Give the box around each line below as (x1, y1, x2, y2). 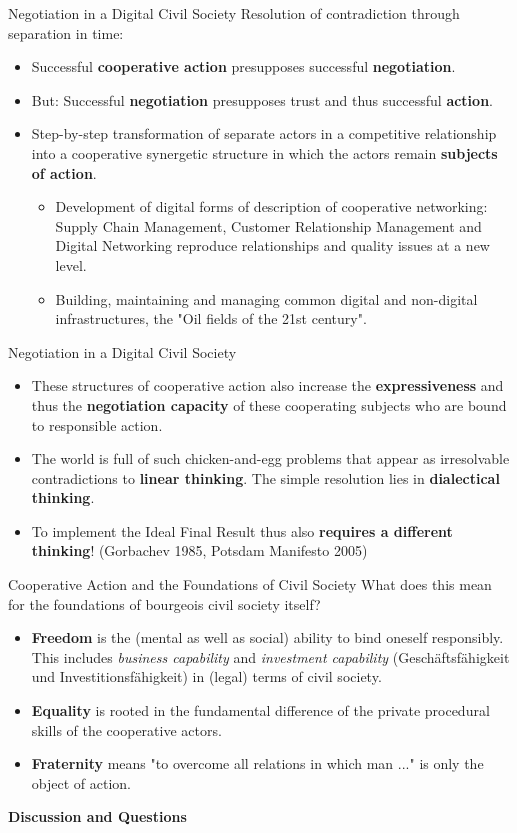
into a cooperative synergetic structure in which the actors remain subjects (31, 142, 498, 163)
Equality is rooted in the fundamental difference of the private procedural (31, 700, 490, 721)
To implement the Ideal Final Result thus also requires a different (31, 520, 453, 541)
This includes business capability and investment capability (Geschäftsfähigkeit (31, 646, 510, 667)
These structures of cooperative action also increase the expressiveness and (31, 375, 504, 396)
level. (55, 254, 87, 275)
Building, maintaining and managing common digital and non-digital (55, 288, 478, 309)
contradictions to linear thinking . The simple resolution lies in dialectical (31, 467, 500, 488)
